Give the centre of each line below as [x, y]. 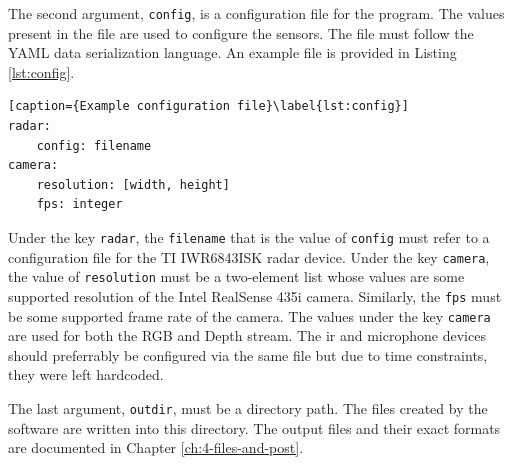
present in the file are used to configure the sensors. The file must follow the [241, 32]
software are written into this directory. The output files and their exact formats [254, 427]
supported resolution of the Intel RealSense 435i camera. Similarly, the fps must [255, 295]
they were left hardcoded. [86, 374]
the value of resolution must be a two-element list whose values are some [236, 276]
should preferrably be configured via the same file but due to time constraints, [248, 354]
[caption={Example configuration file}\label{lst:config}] [208, 106]
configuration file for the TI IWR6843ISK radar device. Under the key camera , [249, 256]
